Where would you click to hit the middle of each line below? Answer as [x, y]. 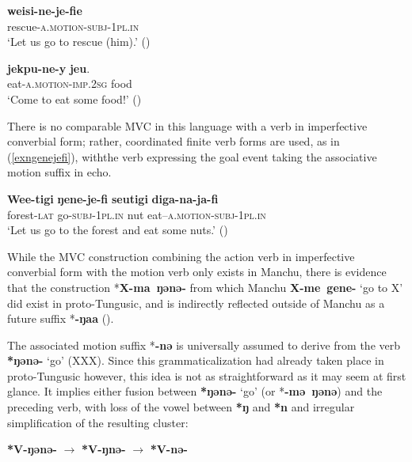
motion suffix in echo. [59, 172]
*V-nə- [169, 449]
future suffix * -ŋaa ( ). [61, 318]
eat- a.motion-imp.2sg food [70, 83]
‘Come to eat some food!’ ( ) [74, 98]
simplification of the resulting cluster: [98, 422]
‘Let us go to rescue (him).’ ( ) [79, 42]
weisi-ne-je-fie [45, 10]
